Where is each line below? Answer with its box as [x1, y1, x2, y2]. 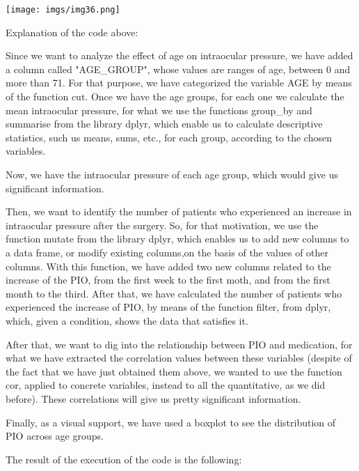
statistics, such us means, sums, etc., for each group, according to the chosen [6, 130, 332, 144]
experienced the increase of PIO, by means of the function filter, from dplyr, [6, 300, 331, 314]
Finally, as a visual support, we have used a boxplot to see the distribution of [6, 415, 336, 429]
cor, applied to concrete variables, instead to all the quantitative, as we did [6, 378, 326, 392]
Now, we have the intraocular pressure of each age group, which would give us [6, 167, 338, 181]
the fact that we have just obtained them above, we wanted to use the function [6, 364, 342, 378]
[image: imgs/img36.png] [6, 5, 120, 15]
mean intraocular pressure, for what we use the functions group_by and [6, 102, 312, 117]
